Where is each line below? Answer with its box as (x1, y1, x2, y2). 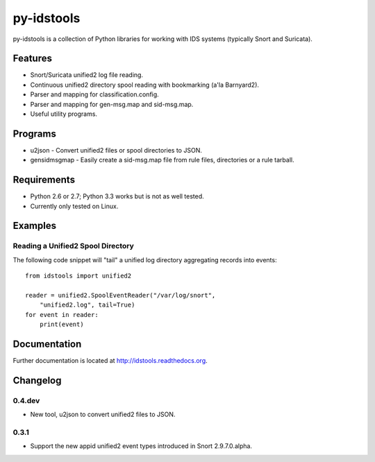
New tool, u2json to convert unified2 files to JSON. (30, 410, 176, 419)
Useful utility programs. (30, 110, 97, 118)
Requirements (12, 174, 76, 186)
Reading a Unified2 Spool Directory (12, 241, 135, 251)
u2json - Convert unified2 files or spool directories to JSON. (30, 146, 203, 154)
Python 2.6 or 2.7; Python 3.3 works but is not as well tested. (30, 192, 204, 200)
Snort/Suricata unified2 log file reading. (30, 71, 144, 79)
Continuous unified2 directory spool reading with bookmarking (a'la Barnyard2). (30, 80, 260, 89)
